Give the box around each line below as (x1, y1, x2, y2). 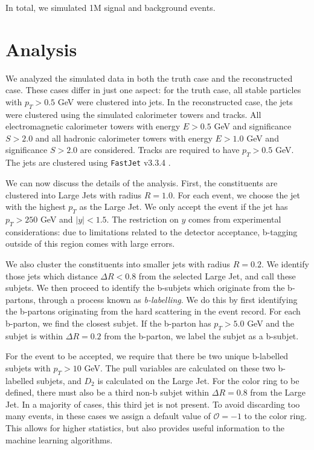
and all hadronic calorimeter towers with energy (35, 131, 213, 144)
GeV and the (247, 316, 295, 329)
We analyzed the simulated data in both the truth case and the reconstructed (5, 71, 293, 84)
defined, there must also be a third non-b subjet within (5, 386, 210, 399)
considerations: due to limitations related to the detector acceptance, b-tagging (5, 225, 298, 238)
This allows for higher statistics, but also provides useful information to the (5, 422, 285, 434)
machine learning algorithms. (5, 433, 113, 446)
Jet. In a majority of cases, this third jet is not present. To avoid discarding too (5, 397, 300, 410)
